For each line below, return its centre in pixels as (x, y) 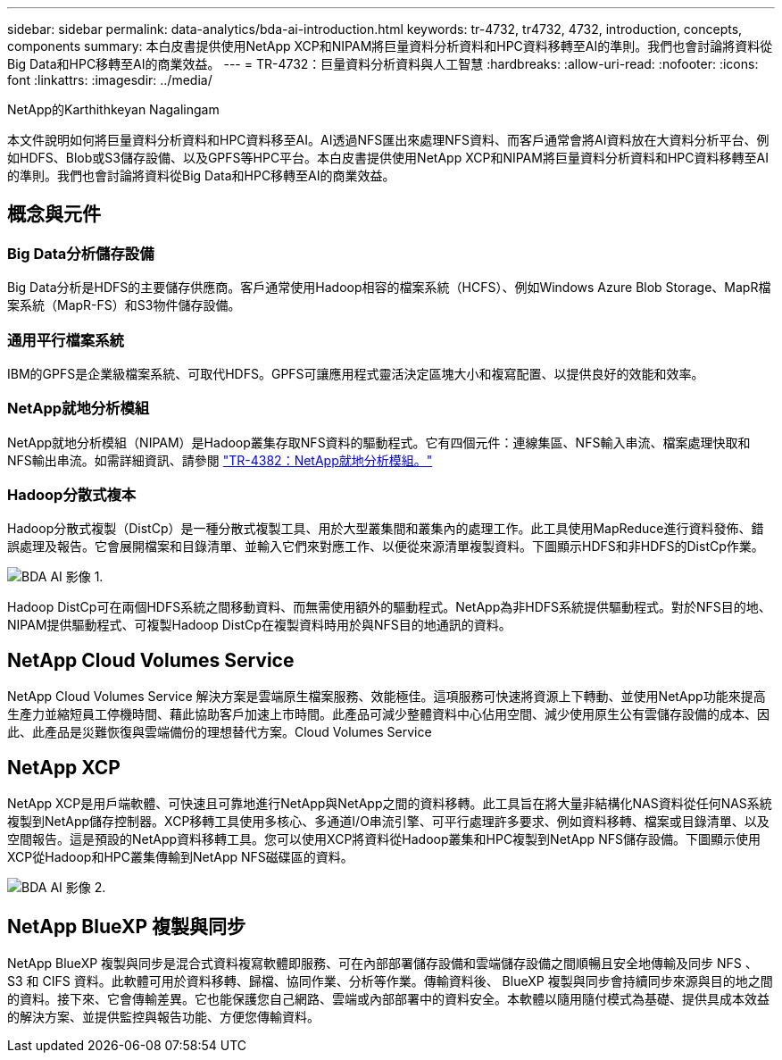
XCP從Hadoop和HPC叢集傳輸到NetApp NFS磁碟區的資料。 (180, 857)
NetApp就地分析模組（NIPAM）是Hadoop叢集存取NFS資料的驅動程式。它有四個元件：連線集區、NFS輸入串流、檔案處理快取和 (379, 442)
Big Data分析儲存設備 (81, 253)
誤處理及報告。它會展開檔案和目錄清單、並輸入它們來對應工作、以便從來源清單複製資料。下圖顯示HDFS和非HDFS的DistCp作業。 (386, 547)
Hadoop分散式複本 (72, 495)
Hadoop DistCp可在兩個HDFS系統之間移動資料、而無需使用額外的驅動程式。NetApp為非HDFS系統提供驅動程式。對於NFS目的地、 (389, 607)
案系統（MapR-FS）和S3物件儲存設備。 (124, 305)
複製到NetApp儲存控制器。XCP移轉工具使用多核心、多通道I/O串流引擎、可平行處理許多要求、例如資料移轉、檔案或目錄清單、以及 (388, 822)
